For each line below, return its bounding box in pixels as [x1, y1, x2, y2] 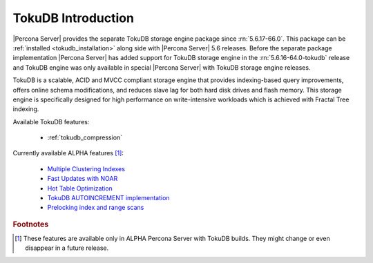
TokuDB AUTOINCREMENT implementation [47, 194, 170, 202]
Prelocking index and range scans [47, 204, 144, 212]
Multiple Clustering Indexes [47, 164, 126, 173]
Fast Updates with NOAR [47, 175, 118, 183]
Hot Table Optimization [47, 184, 113, 193]
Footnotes [12, 220, 49, 229]
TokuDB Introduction [12, 10, 135, 26]
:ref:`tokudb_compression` [47, 133, 123, 142]
